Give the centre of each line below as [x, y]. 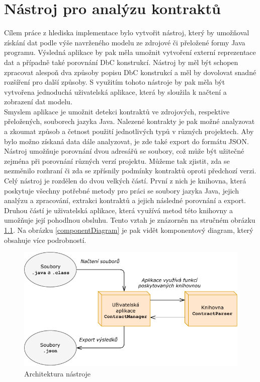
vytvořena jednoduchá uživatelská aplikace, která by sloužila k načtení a [115, 91]
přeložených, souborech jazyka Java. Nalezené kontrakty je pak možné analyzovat [129, 121]
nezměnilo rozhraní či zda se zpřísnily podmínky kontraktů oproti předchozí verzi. [130, 171]
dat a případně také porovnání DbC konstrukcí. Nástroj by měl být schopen [121, 62]
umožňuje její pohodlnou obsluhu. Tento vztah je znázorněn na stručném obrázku [130, 220]
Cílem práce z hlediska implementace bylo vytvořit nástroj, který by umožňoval [127, 33]
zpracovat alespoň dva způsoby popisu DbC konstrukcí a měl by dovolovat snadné [130, 72]
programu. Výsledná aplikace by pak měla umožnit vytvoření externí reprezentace [130, 52]
